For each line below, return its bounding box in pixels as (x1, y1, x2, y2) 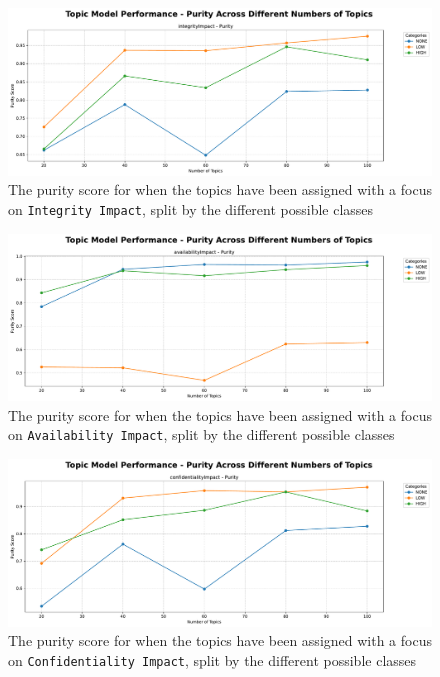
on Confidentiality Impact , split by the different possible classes (8, 649, 417, 670)
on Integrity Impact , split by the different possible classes (8, 198, 374, 219)
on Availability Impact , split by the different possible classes (8, 424, 395, 445)
